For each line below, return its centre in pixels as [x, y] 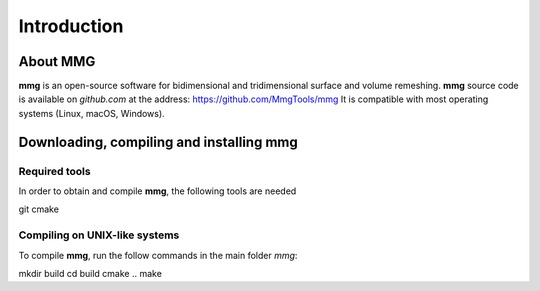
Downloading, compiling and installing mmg [158, 141]
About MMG [57, 61]
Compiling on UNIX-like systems [99, 235]
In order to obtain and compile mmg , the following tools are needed [157, 191]
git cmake [39, 209]
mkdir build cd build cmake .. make [90, 273]
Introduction [71, 26]
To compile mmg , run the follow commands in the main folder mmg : [158, 255]
